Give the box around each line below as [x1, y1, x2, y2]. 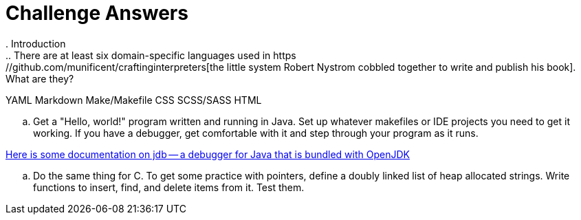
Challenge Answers [6, 1, 188, 25]
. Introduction [6, 37, 66, 49]
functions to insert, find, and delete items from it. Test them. [33, 181, 305, 193]
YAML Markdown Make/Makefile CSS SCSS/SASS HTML [6, 93, 262, 106]
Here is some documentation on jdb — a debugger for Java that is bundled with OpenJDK [6, 148, 410, 160]
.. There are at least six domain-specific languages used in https [6, 49, 296, 61]
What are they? [6, 72, 74, 85]
